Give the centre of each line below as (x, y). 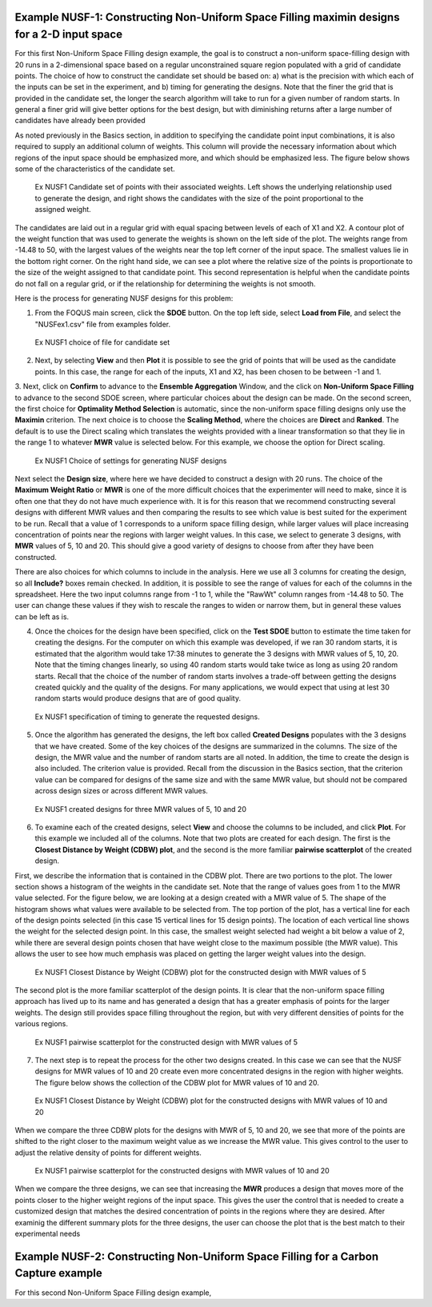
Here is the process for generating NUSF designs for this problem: (124, 298)
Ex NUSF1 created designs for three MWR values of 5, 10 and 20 (141, 809)
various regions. (41, 1024)
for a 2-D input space (69, 35)
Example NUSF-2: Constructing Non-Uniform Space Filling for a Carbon (197, 1256)
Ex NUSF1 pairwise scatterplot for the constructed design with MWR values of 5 (166, 1042)
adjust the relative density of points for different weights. (108, 1153)
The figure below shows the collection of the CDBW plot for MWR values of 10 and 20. (177, 1082)
